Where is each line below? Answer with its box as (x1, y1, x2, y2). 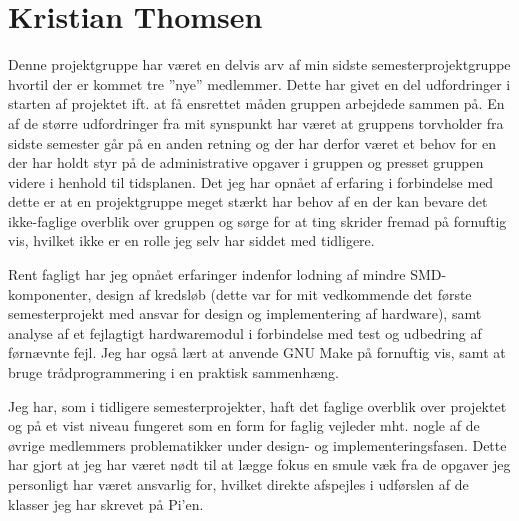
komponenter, (8, 283, 92, 304)
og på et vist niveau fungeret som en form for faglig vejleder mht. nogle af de (8, 415, 480, 436)
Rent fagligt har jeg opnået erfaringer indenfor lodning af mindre (8, 264, 406, 285)
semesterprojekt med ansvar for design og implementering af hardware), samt (8, 303, 482, 324)
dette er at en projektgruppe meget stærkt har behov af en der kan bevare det (8, 191, 488, 212)
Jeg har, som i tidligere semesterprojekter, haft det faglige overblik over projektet (8, 395, 507, 416)
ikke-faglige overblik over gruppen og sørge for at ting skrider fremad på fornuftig (8, 210, 507, 231)
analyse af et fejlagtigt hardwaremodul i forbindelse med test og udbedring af (8, 322, 482, 343)
